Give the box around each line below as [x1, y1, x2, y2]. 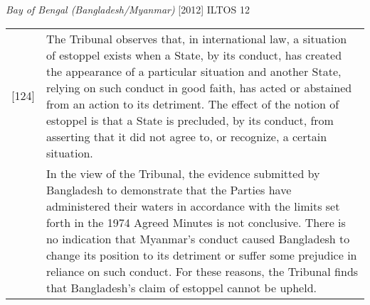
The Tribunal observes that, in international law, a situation [46, 30, 347, 47]
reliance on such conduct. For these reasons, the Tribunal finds [46, 262, 359, 279]
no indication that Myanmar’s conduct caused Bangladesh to [46, 230, 350, 247]
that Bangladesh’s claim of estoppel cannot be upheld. [46, 279, 317, 296]
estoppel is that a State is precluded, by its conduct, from [46, 111, 334, 128]
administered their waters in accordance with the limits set [46, 197, 340, 214]
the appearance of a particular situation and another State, [46, 62, 342, 79]
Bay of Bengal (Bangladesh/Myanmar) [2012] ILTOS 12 [6, 2, 250, 16]
